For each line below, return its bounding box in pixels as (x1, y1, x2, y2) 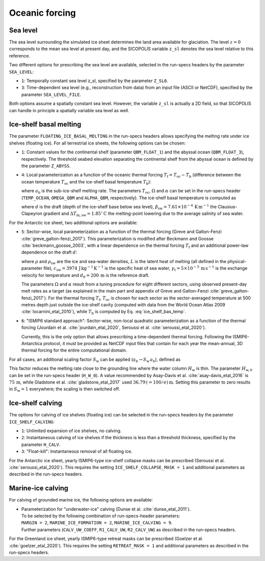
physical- (227, 258, 246, 264)
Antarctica (21, 341, 43, 347)
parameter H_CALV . (21, 442, 61, 447)
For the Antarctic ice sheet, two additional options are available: (9, 219, 138, 226)
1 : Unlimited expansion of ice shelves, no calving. (21, 428, 122, 434)
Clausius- (217, 204, 238, 209)
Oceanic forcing (9, 7, 76, 18)
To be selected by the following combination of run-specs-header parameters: (21, 513, 180, 519)
